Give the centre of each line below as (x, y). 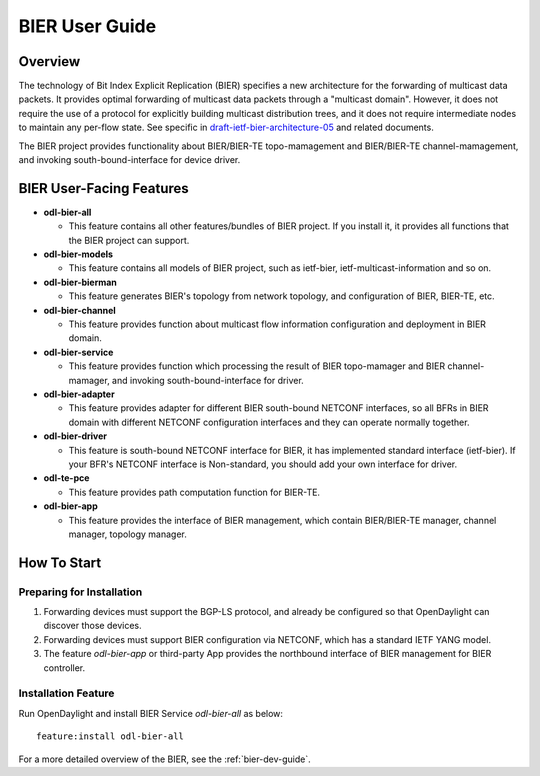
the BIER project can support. (129, 240)
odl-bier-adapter (79, 394)
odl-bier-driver (75, 436)
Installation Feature (66, 693)
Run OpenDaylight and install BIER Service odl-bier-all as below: (151, 713)
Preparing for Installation (80, 592)
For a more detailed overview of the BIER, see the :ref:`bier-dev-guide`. (164, 759)
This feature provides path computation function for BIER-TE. (194, 492)
